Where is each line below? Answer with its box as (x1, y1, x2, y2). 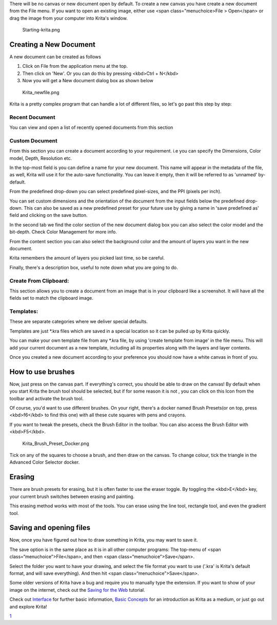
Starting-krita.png (22, 27, 60, 33)
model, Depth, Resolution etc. (9, 155, 72, 161)
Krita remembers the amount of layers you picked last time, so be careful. (9, 255, 165, 261)
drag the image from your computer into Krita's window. (9, 15, 128, 21)
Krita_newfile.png (22, 89, 60, 95)
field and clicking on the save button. (9, 212, 88, 218)
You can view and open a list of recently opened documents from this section (9, 124, 173, 131)
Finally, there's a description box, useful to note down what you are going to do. (9, 264, 178, 270)
